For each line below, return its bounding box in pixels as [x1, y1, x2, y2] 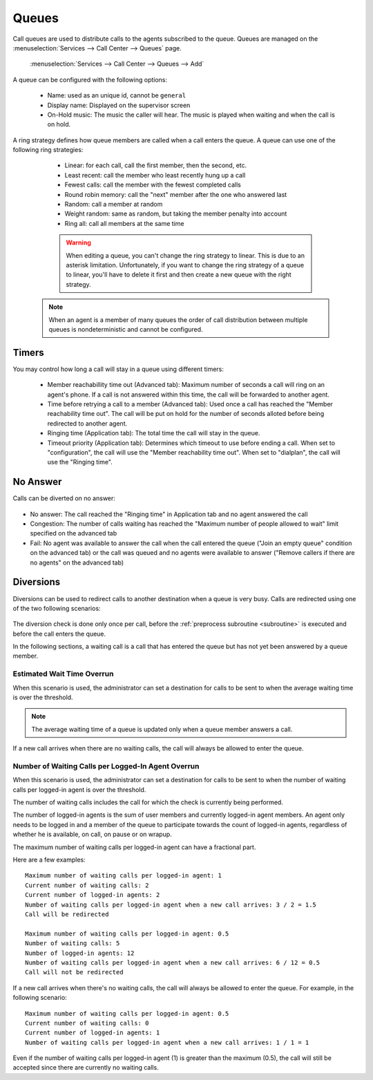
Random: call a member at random [64, 200, 163, 209]
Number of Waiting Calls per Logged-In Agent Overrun [12, 761, 200, 770]
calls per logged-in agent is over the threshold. [12, 785, 146, 794]
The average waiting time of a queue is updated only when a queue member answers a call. [31, 725, 293, 733]
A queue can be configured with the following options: [12, 75, 168, 84]
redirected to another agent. [47, 419, 128, 428]
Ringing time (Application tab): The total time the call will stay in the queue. [47, 429, 260, 437]
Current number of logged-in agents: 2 [25, 891, 160, 899]
